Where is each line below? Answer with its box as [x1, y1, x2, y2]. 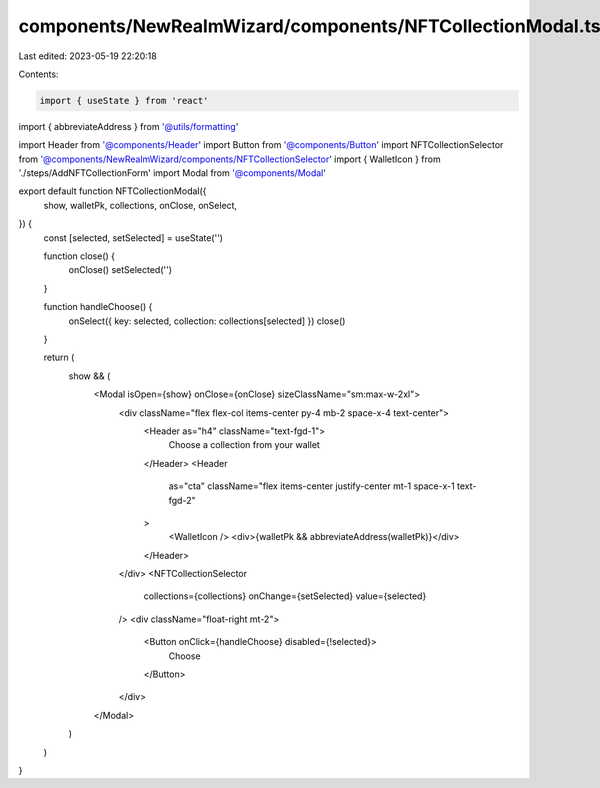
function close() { [43, 250, 115, 262]
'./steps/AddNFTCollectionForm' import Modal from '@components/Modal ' [18, 167, 327, 179]
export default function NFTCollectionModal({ [18, 185, 207, 197]
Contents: [18, 68, 59, 80]
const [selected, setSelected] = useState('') [43, 231, 224, 244]
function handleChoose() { [43, 301, 153, 313]
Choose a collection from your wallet [168, 439, 320, 451]
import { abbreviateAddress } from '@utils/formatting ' [18, 120, 239, 132]
